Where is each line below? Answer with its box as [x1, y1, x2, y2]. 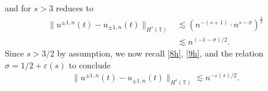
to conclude [69, 58, 111, 71]
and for [5, 2, 32, 14]
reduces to [56, 2, 93, 14]
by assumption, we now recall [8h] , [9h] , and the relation [57, 46, 264, 59]
